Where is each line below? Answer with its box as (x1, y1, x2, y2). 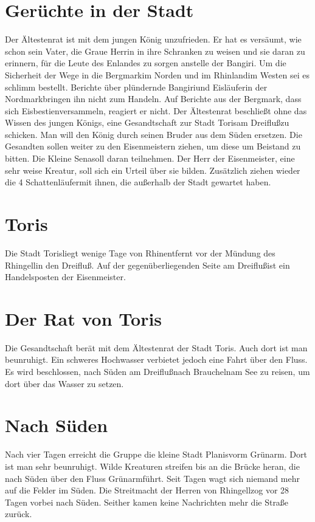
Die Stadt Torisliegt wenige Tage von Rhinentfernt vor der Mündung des (5, 246, 275, 259)
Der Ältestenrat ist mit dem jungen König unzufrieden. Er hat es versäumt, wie (5, 33, 302, 46)
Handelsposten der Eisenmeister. (5, 270, 126, 283)
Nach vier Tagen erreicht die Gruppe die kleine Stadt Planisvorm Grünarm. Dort (5, 448, 307, 461)
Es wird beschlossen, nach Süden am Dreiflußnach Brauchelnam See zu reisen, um (5, 365, 310, 378)
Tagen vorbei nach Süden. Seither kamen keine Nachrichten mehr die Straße (5, 495, 289, 508)
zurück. (5, 507, 32, 520)
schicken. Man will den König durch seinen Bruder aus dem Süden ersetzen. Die (5, 128, 302, 140)
